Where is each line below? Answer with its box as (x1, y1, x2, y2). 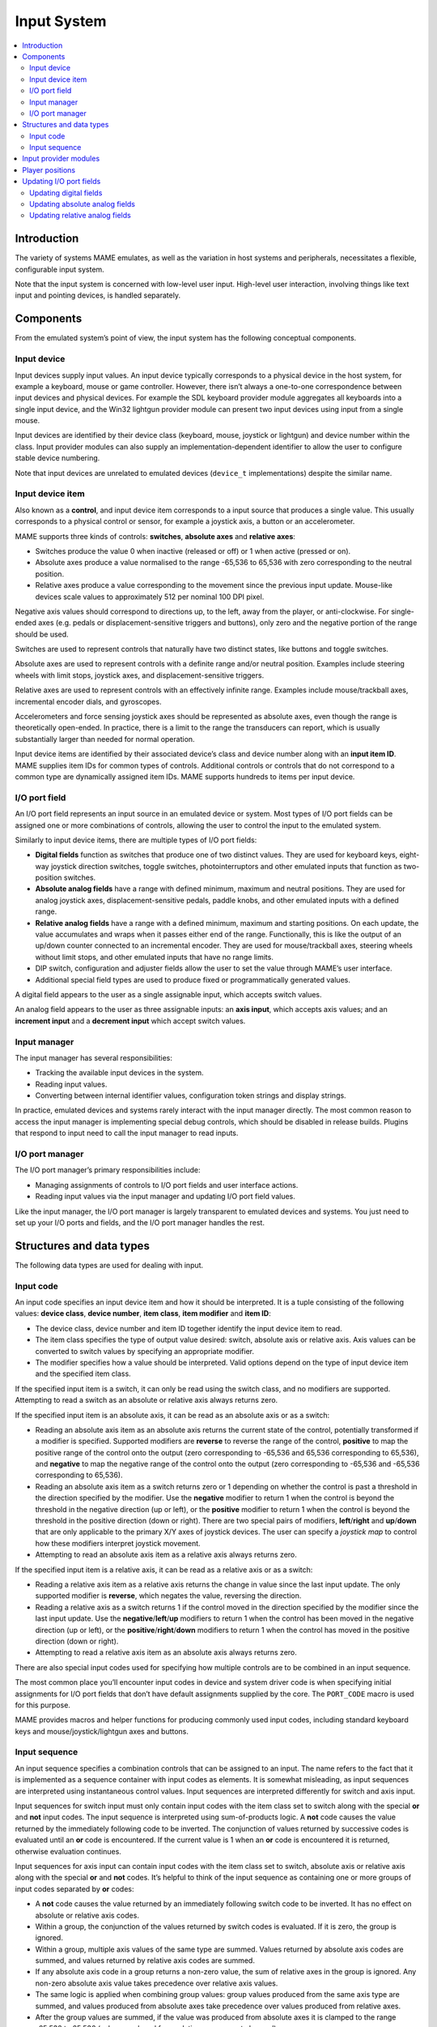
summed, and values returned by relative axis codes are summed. (35, 1956, 255, 1965)
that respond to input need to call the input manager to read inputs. (15, 1128, 239, 1138)
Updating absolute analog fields (29, 199, 136, 209)
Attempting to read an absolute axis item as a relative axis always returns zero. (35, 1549, 297, 1560)
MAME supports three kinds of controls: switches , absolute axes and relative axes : (15, 531, 295, 541)
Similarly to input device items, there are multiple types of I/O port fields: (15, 835, 257, 845)
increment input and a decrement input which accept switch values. (15, 1016, 246, 1026)
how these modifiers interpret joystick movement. (35, 1538, 202, 1548)
